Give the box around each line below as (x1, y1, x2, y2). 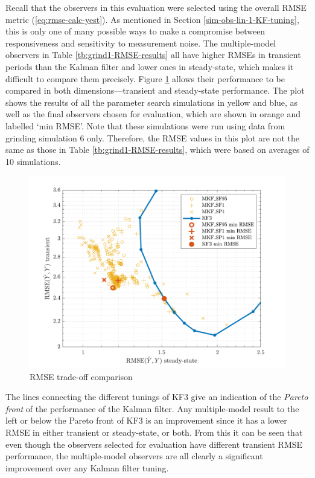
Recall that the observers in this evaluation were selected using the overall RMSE (5, 1, 307, 13)
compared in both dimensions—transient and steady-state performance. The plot (5, 84, 305, 97)
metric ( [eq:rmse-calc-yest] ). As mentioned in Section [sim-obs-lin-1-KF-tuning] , (5, 13, 299, 25)
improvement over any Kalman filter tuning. (5, 461, 169, 474)
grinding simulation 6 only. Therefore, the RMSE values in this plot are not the (5, 131, 299, 144)
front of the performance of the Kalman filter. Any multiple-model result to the (5, 402, 299, 415)
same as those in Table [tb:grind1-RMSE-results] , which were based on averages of (5, 143, 310, 156)
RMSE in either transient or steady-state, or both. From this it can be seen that (5, 426, 303, 439)
